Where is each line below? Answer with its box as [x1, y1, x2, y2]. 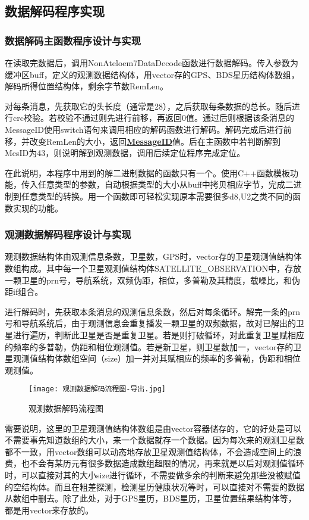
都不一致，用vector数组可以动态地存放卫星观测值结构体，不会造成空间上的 [5, 445, 294, 457]
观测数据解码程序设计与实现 [5, 227, 131, 242]
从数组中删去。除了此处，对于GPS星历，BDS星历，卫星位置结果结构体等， [5, 492, 297, 505]
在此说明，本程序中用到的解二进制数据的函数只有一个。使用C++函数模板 [5, 166, 290, 179]
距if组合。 [5, 285, 43, 298]
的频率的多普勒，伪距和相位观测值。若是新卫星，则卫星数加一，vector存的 [5, 340, 294, 353]
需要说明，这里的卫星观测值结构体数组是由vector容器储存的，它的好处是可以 [5, 422, 302, 434]
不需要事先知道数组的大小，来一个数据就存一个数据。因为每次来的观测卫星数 [5, 434, 304, 446]
